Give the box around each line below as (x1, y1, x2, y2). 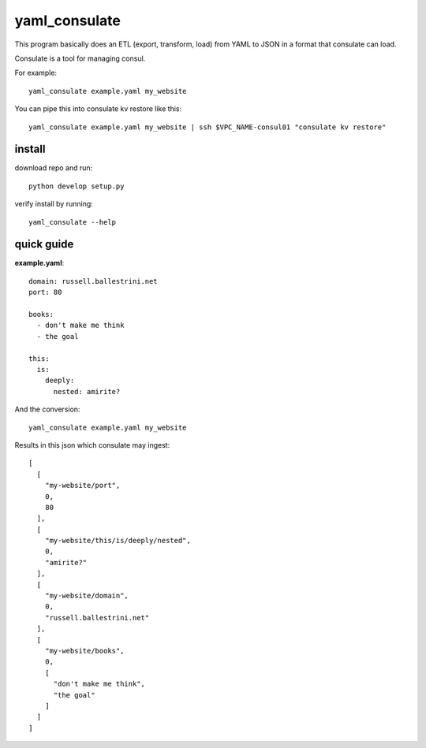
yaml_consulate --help (28, 218, 117, 226)
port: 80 (28, 288, 62, 297)
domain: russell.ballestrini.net (28, 277, 158, 285)
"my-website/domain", (44, 591, 129, 601)
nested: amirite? (53, 387, 121, 396)
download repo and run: (14, 163, 93, 173)
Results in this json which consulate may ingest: (14, 440, 170, 449)
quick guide (14, 237, 74, 251)
